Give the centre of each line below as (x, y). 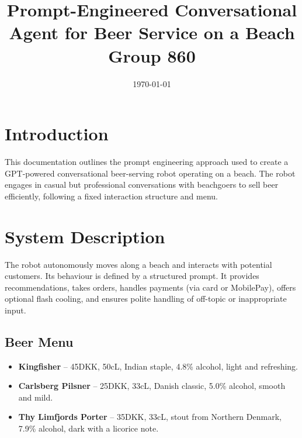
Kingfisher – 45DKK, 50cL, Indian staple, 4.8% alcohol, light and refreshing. (158, 366)
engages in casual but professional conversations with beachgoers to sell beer (142, 184)
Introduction (57, 134)
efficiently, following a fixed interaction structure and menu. (111, 196)
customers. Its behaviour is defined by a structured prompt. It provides (132, 276)
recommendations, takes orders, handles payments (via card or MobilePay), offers (150, 287)
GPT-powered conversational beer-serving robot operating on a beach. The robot (150, 173)
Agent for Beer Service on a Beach (152, 32)
